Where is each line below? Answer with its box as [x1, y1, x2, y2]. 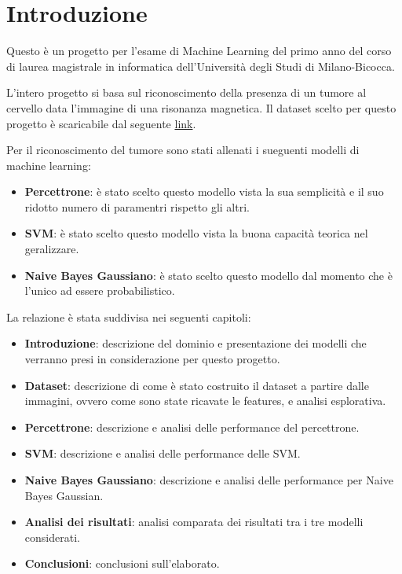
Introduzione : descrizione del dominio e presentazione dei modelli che [24, 335, 367, 351]
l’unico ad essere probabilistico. [24, 282, 175, 299]
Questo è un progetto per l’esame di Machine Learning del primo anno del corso [6, 42, 392, 59]
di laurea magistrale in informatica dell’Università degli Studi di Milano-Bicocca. [6, 57, 395, 74]
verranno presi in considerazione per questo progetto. [24, 351, 280, 367]
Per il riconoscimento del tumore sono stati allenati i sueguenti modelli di [6, 142, 360, 158]
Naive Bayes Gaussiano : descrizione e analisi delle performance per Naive [24, 472, 393, 488]
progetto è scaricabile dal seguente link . [6, 115, 196, 131]
